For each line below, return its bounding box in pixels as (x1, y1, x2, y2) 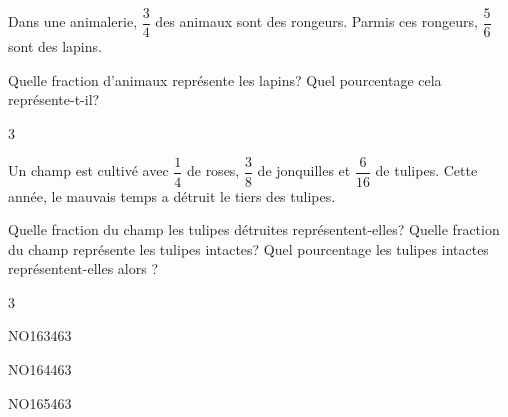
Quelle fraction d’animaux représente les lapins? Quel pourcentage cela (8, 69, 442, 90)
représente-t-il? (8, 89, 100, 110)
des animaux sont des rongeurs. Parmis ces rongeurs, (155, 11, 478, 32)
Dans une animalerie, (8, 11, 138, 32)
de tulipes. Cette (375, 160, 478, 181)
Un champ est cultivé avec (8, 160, 169, 181)
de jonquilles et (257, 160, 351, 181)
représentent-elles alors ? (8, 258, 159, 279)
